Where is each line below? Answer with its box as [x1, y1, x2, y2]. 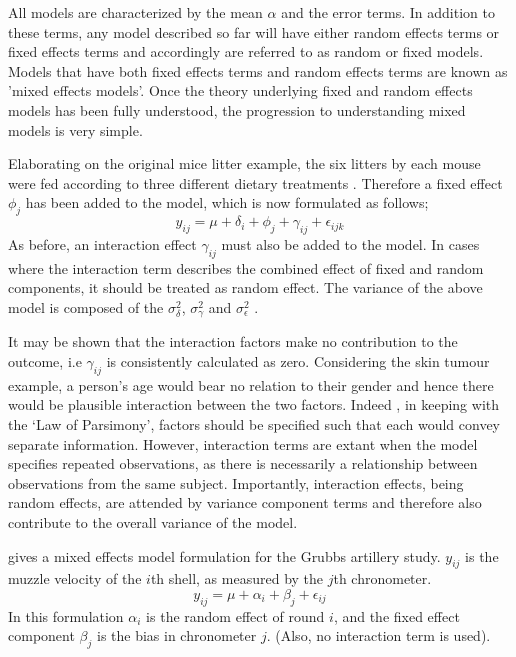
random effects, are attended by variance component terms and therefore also [8, 492, 482, 513]
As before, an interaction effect [8, 233, 197, 254]
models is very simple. [8, 119, 143, 140]
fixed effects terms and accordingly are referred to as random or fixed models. [8, 41, 484, 62]
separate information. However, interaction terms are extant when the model [8, 433, 478, 454]
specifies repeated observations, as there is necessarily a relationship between [8, 453, 478, 474]
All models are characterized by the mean [8, 2, 263, 22]
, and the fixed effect [333, 605, 460, 626]
